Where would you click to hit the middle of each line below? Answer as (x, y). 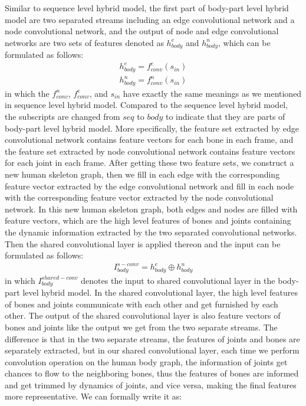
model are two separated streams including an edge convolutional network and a (150, 19)
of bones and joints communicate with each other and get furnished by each (142, 304)
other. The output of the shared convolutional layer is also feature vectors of (143, 315)
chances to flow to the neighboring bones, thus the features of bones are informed (152, 373)
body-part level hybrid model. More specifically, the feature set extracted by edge (152, 128)
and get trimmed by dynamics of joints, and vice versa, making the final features (151, 384)
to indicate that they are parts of (226, 116)
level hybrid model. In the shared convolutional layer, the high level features (160, 292)
